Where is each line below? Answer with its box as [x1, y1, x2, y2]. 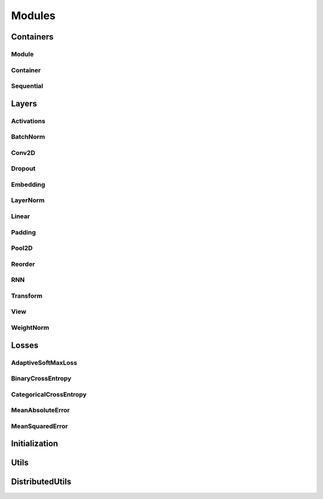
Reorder [11, 260, 35, 268]
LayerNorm [11, 196, 45, 204]
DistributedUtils [11, 477, 72, 487]
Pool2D [11, 244, 33, 252]
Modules [11, 9, 56, 22]
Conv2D [11, 148, 35, 157]
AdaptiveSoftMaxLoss [11, 359, 78, 367]
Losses [11, 340, 39, 350]
